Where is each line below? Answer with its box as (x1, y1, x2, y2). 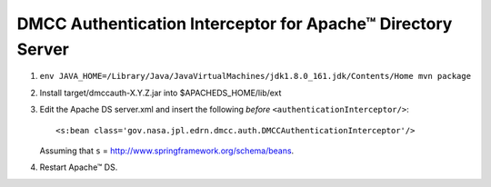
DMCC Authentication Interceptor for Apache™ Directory (16, 14, 453, 34)
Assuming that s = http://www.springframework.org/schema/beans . (39, 145, 295, 156)
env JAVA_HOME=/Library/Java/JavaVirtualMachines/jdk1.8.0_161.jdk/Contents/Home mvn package (39, 71, 472, 82)
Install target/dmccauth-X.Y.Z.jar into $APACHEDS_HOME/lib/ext (39, 87, 282, 98)
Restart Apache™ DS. (39, 162, 118, 172)
